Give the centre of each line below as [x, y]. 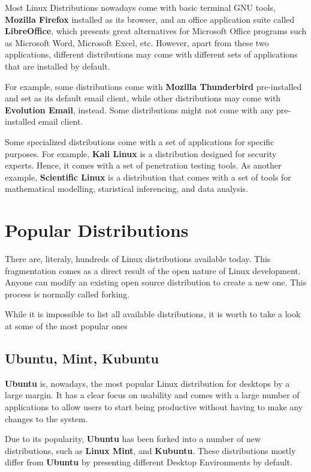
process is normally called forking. [67, 294]
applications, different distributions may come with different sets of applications [151, 54]
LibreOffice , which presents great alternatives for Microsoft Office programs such [156, 31]
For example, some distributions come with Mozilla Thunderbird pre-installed [153, 86]
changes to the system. [46, 418]
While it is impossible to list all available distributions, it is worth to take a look [153, 314]
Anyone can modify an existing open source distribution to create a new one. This [156, 282]
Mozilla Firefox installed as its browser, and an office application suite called [150, 19]
